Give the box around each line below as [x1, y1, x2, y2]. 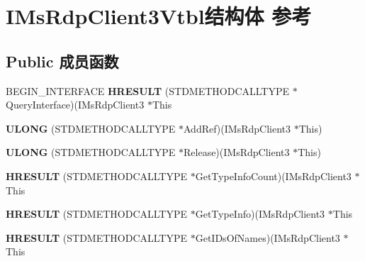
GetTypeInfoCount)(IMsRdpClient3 [195, 168, 352, 183]
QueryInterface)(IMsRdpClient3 [6, 97, 145, 112]
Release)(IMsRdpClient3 [184, 145, 290, 160]
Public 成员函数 [6, 50, 119, 72]
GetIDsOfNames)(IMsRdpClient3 [195, 230, 340, 245]
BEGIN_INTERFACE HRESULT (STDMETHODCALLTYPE [6, 83, 290, 98]
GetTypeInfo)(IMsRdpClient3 [195, 206, 325, 221]
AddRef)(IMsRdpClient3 [184, 121, 291, 135]
